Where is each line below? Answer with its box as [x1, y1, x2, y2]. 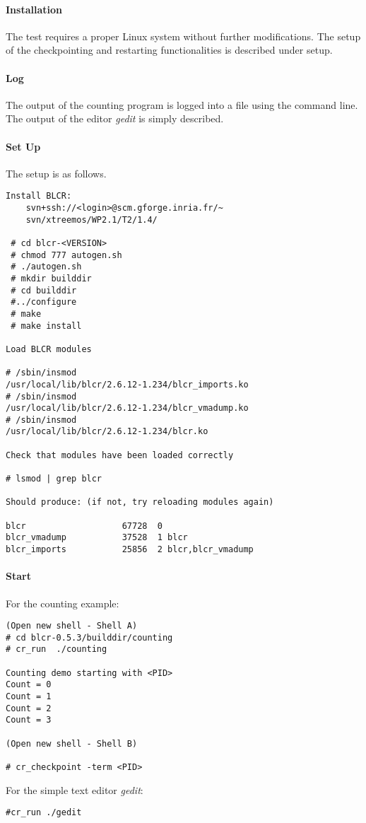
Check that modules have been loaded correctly [6, 450, 234, 460]
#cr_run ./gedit [6, 807, 82, 818]
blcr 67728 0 [6, 520, 163, 531]
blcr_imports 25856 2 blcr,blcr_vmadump [6, 544, 254, 555]
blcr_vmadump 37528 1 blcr [6, 532, 188, 543]
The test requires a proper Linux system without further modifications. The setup [6, 28, 361, 43]
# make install [11, 320, 82, 331]
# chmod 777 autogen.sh [11, 250, 122, 260]
